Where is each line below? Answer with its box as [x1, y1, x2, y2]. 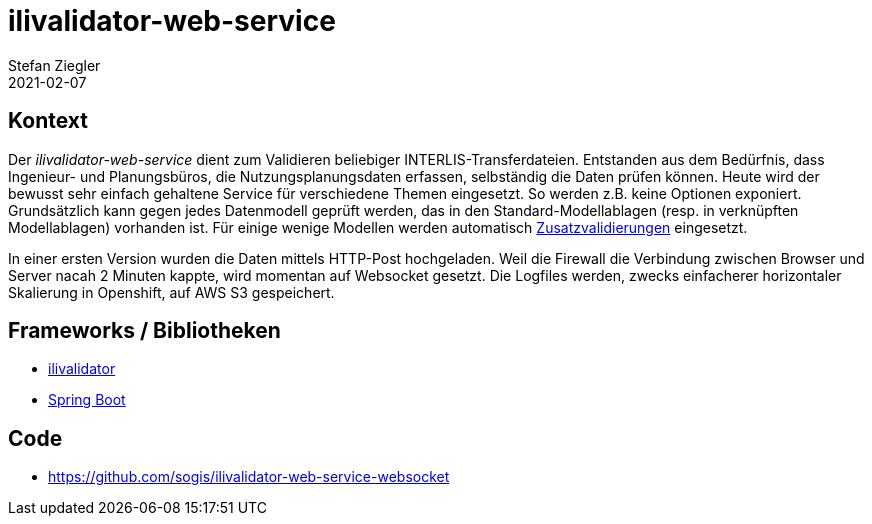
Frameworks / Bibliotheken [8, 318, 281, 344]
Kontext [8, 108, 88, 134]
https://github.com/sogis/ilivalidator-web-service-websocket [48, 468, 450, 486]
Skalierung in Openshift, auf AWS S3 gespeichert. [8, 283, 335, 301]
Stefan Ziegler [8, 56, 101, 74]
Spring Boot [48, 391, 126, 409]
